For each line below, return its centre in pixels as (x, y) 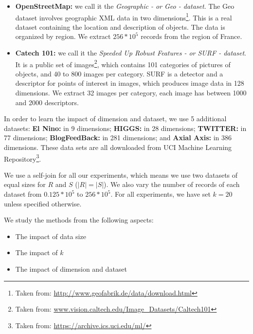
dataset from (23, 194)
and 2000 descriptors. (47, 102)
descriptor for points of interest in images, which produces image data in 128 (130, 83)
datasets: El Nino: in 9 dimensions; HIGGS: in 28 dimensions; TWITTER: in (125, 128)
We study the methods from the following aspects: (79, 220)
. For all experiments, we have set (161, 194)
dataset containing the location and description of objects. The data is (120, 27)
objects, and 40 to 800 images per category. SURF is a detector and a (119, 73)
